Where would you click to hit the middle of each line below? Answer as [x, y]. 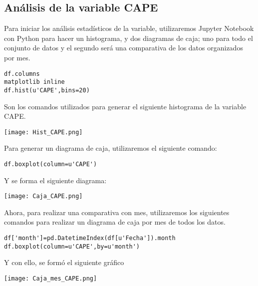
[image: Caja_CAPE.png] [43, 196]
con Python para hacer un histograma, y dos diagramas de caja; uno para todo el [129, 38]
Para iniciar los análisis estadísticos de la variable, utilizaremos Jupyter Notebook [129, 28]
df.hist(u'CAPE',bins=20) [47, 90]
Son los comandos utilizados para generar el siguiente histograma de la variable [125, 106]
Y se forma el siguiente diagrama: [55, 180]
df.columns [22, 74]
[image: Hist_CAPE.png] [43, 132]
